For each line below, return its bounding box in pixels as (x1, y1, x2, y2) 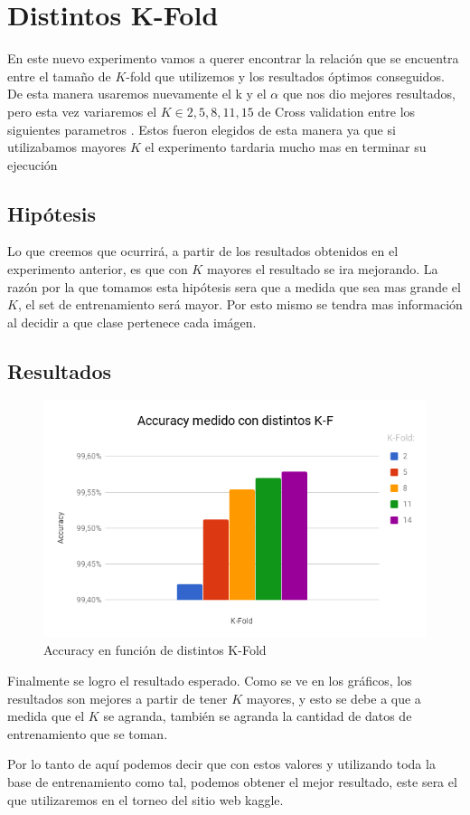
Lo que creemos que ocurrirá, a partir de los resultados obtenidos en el (7, 242, 399, 261)
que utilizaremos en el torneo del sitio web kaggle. (7, 790, 284, 809)
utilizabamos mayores (7, 137, 127, 156)
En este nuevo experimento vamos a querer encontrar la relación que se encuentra (7, 49, 459, 68)
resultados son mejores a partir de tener (7, 688, 228, 707)
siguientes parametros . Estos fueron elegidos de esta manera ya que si (7, 119, 396, 138)
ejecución (7, 155, 58, 174)
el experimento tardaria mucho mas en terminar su (145, 137, 427, 156)
